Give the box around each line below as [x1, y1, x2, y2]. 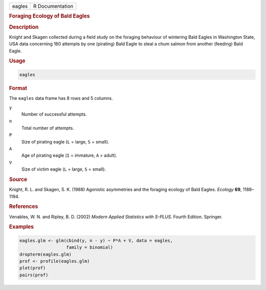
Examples [9, 224, 34, 231]
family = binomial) [66, 245, 113, 250]
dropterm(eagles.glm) [19, 251, 72, 257]
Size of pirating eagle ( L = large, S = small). [21, 139, 109, 145]
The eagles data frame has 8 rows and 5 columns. [9, 95, 113, 101]
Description [9, 24, 39, 30]
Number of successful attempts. [21, 111, 87, 117]
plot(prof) [19, 265, 46, 271]
